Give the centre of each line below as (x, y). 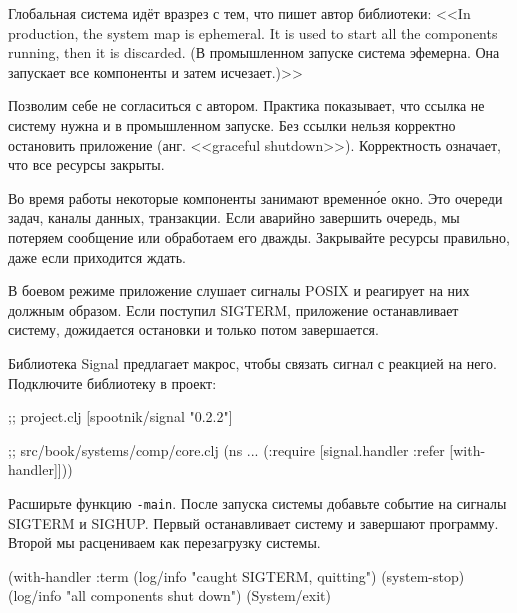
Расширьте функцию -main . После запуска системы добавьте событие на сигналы (257, 502)
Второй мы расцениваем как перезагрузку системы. (164, 542)
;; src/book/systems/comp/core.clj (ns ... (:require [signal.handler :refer (226, 449)
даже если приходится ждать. (97, 256)
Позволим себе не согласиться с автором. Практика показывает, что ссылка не (246, 105)
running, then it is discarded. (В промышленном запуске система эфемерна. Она (254, 52)
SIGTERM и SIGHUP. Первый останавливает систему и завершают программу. (253, 522)
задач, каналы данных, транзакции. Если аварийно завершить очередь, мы (234, 217)
